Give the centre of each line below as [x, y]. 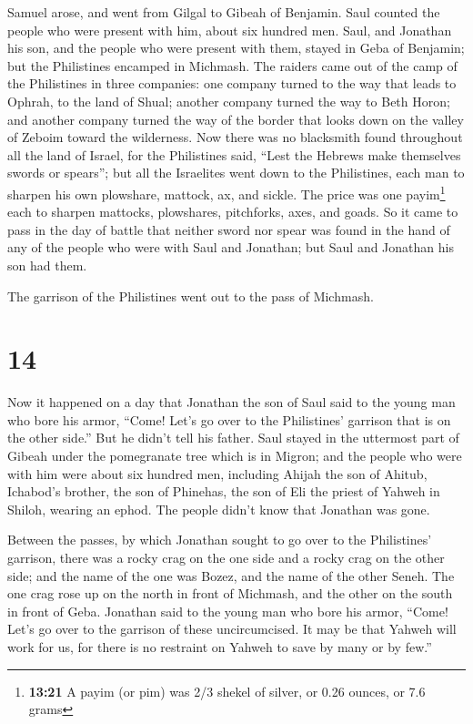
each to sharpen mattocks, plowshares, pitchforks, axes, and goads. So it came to [233, 212]
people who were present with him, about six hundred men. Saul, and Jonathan [230, 30]
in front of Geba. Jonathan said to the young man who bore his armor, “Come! [228, 611]
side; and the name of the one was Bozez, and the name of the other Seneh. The [231, 575]
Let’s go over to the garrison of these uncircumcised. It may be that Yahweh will [232, 629]
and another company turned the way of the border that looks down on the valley [236, 119]
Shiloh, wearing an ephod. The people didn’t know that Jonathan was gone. [219, 509]
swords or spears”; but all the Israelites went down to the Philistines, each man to [236, 173]
